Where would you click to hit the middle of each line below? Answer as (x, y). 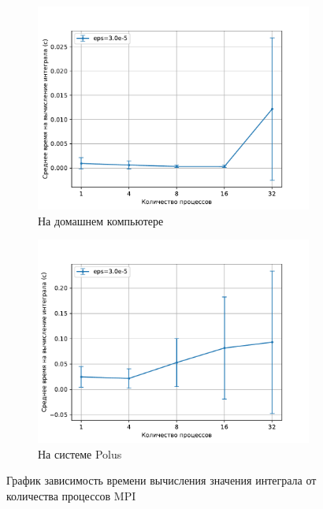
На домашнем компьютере (101, 220)
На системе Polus (80, 453)
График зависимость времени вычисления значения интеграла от (161, 480)
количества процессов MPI (71, 495)
